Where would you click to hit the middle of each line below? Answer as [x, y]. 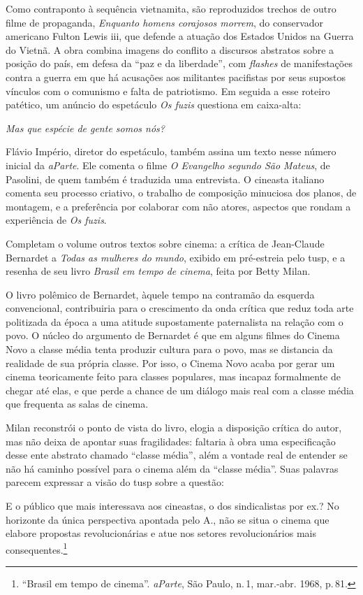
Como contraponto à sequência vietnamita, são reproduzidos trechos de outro [171, 8]
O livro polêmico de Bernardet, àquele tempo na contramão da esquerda [160, 294]
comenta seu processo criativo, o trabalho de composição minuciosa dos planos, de [181, 193]
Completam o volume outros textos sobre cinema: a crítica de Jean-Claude [165, 243]
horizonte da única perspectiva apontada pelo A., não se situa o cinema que [168, 519]
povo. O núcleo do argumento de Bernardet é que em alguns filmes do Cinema [173, 335]
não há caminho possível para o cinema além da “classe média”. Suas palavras [172, 468]
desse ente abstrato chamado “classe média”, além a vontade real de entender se [177, 455]
